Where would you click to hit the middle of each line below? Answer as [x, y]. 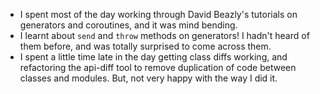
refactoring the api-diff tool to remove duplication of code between [158, 67]
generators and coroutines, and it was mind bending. [128, 25]
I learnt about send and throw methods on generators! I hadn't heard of [164, 35]
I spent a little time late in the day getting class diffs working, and [153, 57]
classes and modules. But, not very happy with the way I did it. [148, 78]
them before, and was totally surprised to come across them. [145, 46]
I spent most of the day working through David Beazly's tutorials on [158, 14]
